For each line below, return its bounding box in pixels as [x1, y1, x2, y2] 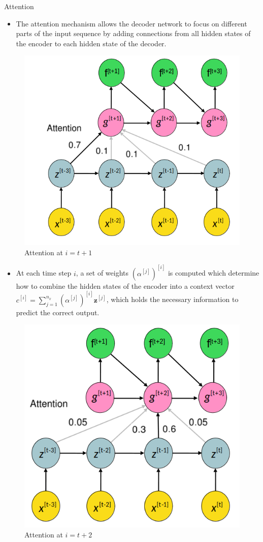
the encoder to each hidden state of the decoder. [16, 38, 167, 48]
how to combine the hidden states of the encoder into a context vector [16, 280, 235, 291]
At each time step [16, 267, 72, 278]
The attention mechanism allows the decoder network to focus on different [16, 18, 247, 28]
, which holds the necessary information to [106, 294, 239, 305]
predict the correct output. [16, 307, 100, 317]
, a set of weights [76, 267, 129, 278]
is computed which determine [168, 267, 259, 278]
